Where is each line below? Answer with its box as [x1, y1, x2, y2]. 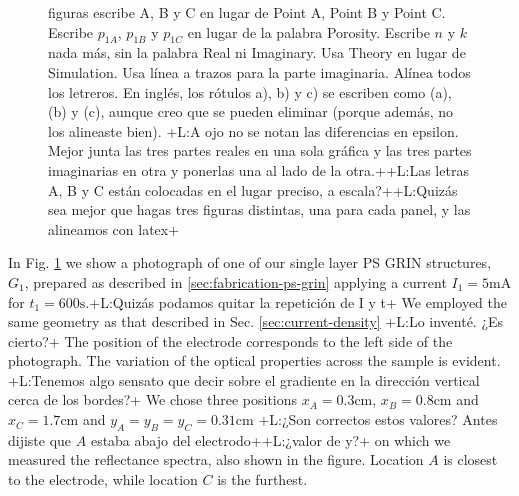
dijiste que [8, 429, 72, 450]
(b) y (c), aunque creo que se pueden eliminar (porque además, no [48, 101, 454, 122]
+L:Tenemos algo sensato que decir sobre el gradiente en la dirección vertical [8, 369, 480, 390]
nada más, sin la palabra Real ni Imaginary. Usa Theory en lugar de [48, 42, 466, 63]
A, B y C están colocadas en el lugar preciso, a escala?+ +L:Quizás [48, 179, 458, 200]
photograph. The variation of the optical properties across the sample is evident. [8, 350, 501, 371]
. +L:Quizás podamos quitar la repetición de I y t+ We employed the [85, 291, 507, 312]
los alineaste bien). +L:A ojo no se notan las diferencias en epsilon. [48, 120, 459, 141]
